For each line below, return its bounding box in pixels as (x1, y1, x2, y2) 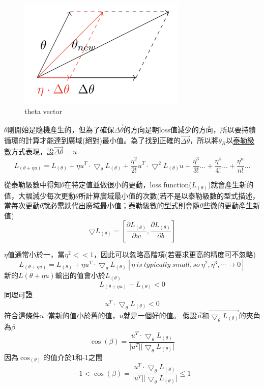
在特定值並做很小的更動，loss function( (64, 179, 192, 190)
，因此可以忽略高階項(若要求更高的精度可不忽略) (93, 249, 256, 260)
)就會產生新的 (208, 179, 254, 190)
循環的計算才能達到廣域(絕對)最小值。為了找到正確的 (4, 135, 181, 146)
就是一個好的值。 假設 (123, 310, 197, 320)
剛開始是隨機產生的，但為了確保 (7, 124, 114, 134)
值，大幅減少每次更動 (4, 190, 75, 201)
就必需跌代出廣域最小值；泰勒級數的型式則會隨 (43, 200, 200, 211)
